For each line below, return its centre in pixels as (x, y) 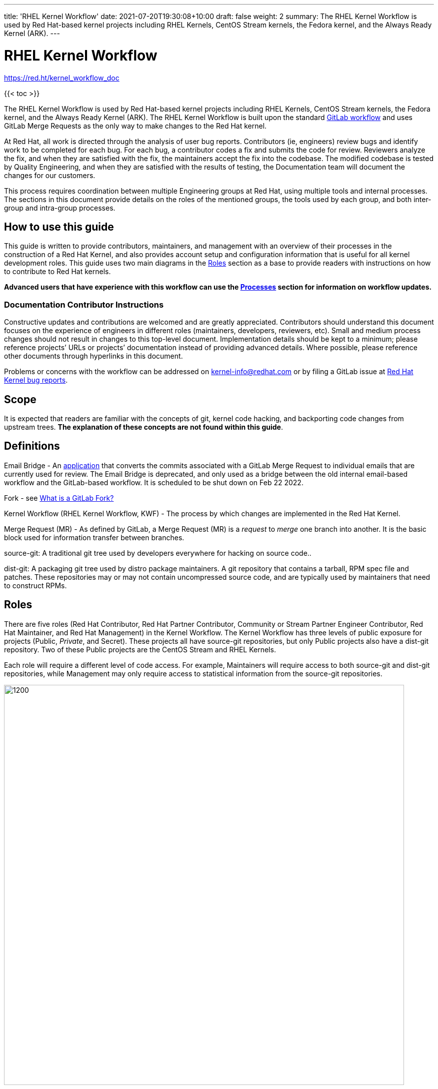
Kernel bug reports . (36, 380)
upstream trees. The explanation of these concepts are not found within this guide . (143, 427)
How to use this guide (59, 227)
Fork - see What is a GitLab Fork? (59, 498)
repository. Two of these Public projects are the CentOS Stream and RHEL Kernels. (140, 649)
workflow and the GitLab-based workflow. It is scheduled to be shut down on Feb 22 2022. (154, 482)
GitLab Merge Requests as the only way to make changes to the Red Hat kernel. (135, 126)
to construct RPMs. (35, 585)
